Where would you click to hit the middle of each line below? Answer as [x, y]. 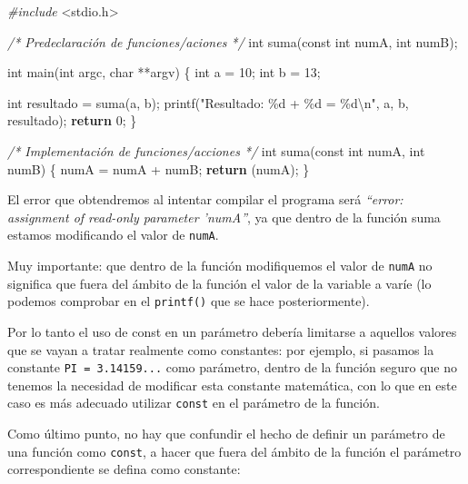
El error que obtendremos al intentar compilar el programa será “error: [205, 199]
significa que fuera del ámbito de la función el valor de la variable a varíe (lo [219, 283]
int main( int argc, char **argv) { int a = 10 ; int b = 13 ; [164, 72]
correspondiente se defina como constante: [124, 469]
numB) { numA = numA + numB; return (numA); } [159, 168]
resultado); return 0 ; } [72, 120]
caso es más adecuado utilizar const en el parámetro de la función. [194, 403]
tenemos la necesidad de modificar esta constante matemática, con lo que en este [232, 385]
